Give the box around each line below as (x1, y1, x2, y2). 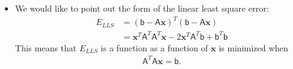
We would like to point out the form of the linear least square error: (15, 2, 269, 14)
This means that (15, 41, 77, 54)
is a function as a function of (101, 41, 208, 54)
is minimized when (219, 41, 289, 54)
